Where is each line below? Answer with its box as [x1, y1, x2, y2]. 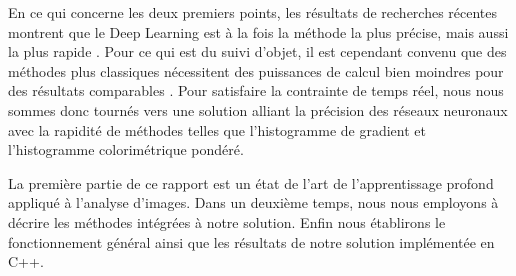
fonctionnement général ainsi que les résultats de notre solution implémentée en [8, 231, 495, 252]
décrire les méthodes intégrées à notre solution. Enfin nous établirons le [8, 211, 446, 232]
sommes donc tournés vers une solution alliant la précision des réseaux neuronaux [8, 99, 508, 120]
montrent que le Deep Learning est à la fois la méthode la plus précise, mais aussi [8, 21, 509, 42]
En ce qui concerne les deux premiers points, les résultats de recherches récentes [8, 2, 498, 22]
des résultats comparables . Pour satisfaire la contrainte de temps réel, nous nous [8, 80, 504, 101]
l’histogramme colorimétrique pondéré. [8, 139, 244, 160]
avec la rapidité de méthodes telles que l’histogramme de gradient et [8, 119, 426, 140]
